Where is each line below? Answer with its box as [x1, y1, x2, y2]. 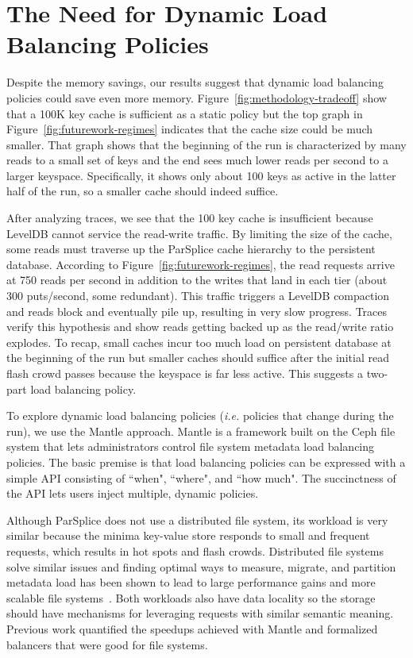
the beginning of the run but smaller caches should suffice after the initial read [6, 349, 389, 366]
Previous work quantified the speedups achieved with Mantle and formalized [6, 620, 378, 637]
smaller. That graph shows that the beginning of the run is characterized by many [6, 136, 407, 152]
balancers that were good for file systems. [6, 636, 208, 652]
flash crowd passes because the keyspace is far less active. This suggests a [6, 365, 363, 381]
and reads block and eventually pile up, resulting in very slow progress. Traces [6, 302, 388, 319]
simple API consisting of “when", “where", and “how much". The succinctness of [6, 469, 396, 486]
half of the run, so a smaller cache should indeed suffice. [6, 183, 279, 199]
